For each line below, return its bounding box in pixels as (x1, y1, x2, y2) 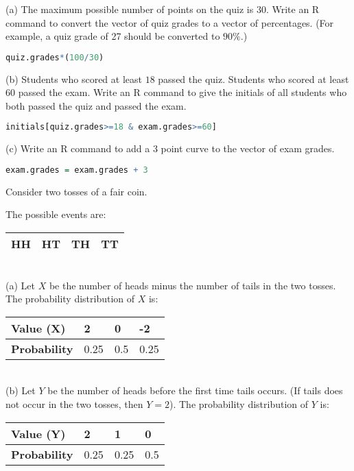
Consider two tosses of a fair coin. (5, 184, 147, 198)
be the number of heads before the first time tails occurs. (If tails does (47, 383, 343, 398)
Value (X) (11, 319, 66, 336)
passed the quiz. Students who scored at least (158, 71, 349, 86)
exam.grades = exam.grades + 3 (5, 165, 148, 175)
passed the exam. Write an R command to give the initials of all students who (18, 85, 347, 99)
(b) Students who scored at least (5, 71, 142, 86)
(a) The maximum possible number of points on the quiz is (5, 2, 254, 16)
